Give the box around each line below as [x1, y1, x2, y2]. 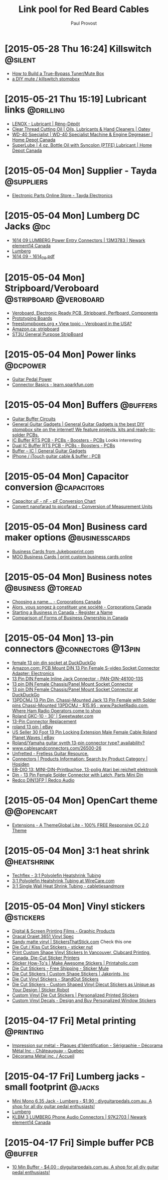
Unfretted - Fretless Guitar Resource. [12, 750, 89, 756]
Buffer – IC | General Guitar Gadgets [12, 448, 87, 454]
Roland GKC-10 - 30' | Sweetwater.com [12, 713, 94, 719]
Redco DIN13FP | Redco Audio [12, 777, 75, 783]
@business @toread [5, 582, 82, 594]
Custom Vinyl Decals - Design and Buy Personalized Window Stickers [12, 997, 156, 1004]
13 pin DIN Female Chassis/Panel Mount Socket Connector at [12, 686, 138, 692]
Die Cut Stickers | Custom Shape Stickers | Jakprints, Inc [12, 970, 130, 976]
